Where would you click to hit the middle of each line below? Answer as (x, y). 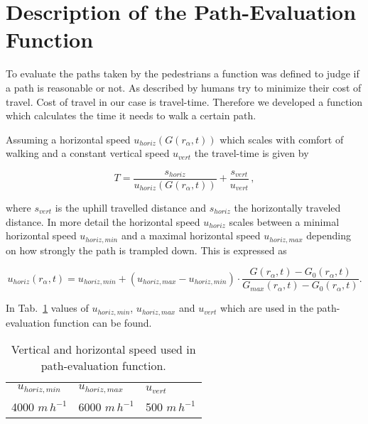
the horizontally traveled (287, 207)
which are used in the (267, 308)
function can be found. (103, 322)
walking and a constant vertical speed (88, 153)
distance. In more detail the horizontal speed (103, 221)
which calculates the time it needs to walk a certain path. (131, 115)
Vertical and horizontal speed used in (103, 349)
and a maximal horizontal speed (191, 235)
